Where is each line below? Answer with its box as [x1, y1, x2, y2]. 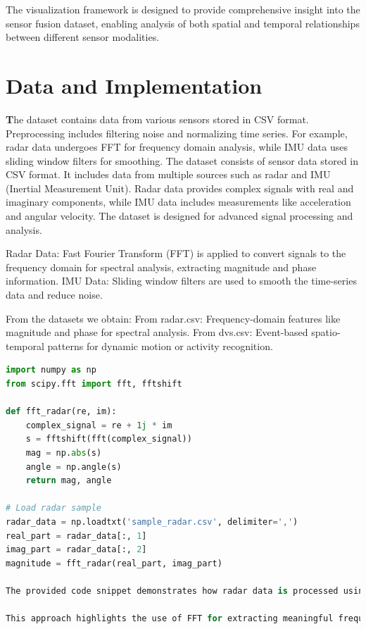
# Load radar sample [6, 503, 102, 513]
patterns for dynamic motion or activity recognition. [47, 338, 273, 353]
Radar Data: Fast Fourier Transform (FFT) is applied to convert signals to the [6, 246, 346, 261]
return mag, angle [25, 475, 112, 486]
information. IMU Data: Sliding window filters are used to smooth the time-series [6, 273, 357, 288]
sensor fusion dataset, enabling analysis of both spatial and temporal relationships [6, 15, 360, 30]
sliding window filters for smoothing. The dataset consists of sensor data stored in [6, 153, 359, 168]
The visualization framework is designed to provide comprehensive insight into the [6, 2, 360, 16]
